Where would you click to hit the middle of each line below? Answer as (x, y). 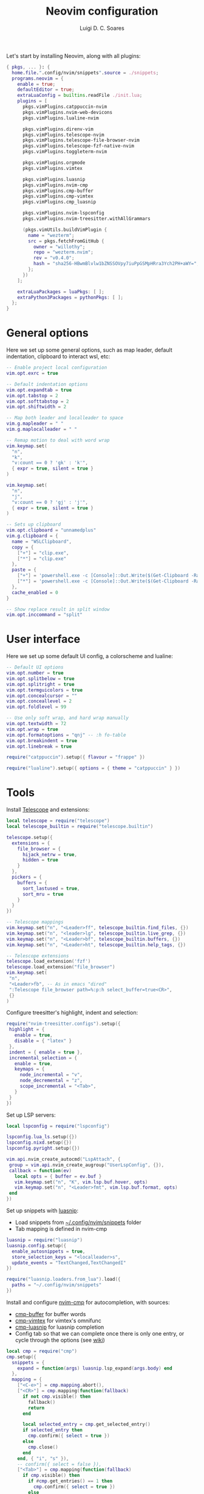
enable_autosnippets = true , (49, 1251)
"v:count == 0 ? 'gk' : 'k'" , (50, 463)
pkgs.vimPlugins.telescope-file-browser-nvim (81, 140)
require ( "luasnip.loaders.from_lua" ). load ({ (63, 1280)
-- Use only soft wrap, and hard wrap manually (68, 718)
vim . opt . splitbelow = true (40, 678)
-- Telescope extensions (38, 956)
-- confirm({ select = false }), (59, 1464)
